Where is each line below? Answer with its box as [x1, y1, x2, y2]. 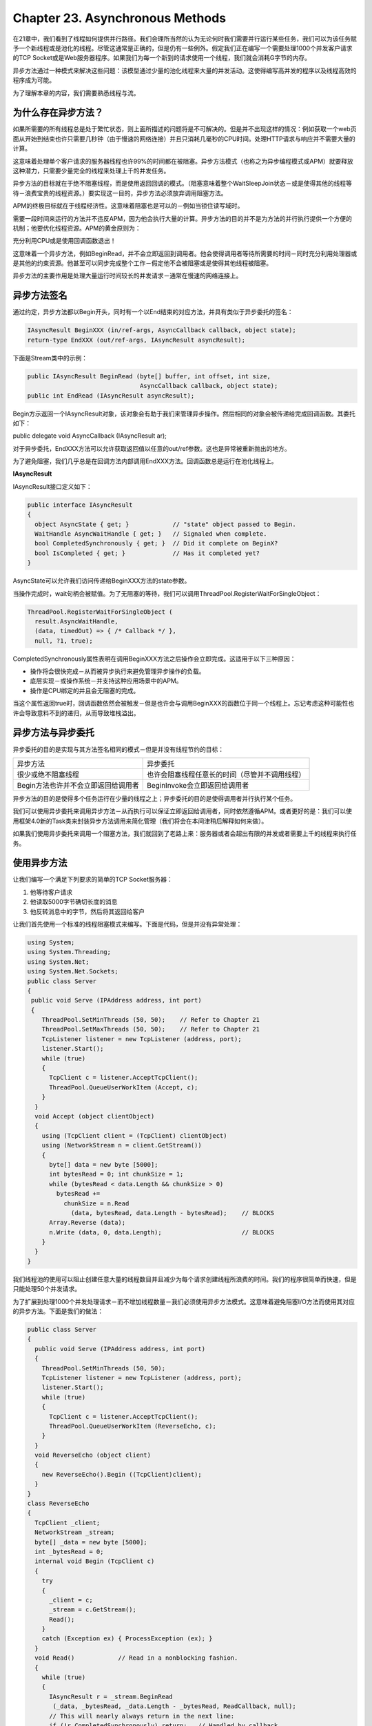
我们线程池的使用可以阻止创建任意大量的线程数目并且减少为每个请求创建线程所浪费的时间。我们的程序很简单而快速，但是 [12, 1274, 357, 1283]
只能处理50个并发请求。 [12, 1285, 81, 1293]
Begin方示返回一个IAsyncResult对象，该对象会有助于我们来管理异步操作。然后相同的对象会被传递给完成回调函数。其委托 [12, 409, 356, 418]
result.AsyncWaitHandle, [34, 617, 118, 625]
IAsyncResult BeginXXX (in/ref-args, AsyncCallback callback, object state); [27, 327, 296, 334]
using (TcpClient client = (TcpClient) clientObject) [41, 1132, 227, 1139]
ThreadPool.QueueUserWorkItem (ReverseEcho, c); [49, 1422, 216, 1430]
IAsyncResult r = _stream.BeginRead [49, 1692, 173, 1700]
